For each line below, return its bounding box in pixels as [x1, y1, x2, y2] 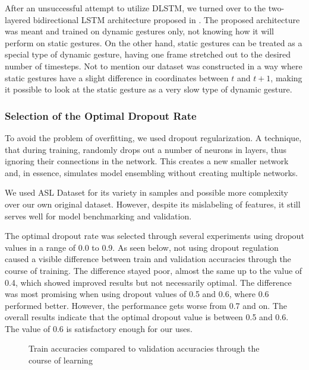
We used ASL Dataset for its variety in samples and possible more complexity [5, 186, 289, 199]
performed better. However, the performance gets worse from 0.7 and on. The [5, 299, 287, 311]
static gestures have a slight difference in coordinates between [5, 71, 229, 84]
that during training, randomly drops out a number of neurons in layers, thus [5, 143, 286, 155]
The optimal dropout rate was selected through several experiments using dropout [5, 229, 304, 242]
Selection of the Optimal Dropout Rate [5, 108, 197, 123]
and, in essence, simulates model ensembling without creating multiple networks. [5, 166, 298, 178]
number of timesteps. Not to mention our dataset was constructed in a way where [5, 59, 302, 72]
